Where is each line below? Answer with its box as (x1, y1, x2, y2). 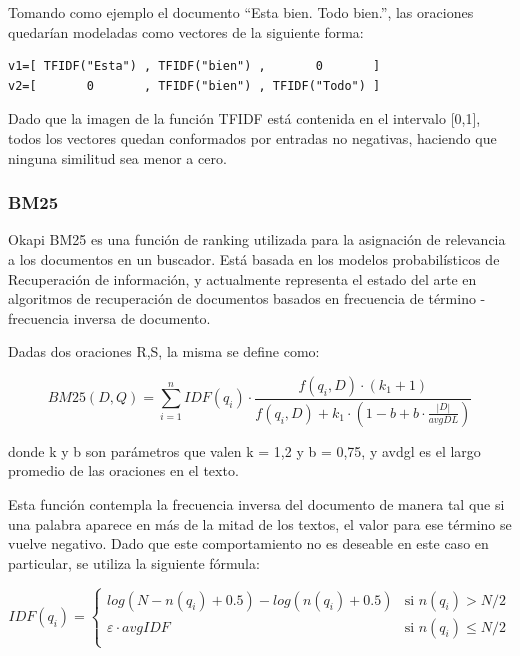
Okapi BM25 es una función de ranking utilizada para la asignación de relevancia (8, 229, 506, 250)
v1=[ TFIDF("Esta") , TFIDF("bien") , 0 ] (8, 59, 381, 74)
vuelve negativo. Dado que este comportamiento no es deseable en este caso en (8, 533, 489, 554)
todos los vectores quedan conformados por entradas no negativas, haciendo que (8, 127, 497, 148)
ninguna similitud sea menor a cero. (8, 147, 227, 168)
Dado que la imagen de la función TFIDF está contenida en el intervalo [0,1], (8, 108, 481, 129)
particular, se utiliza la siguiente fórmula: (8, 552, 260, 573)
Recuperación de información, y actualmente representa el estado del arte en (8, 268, 477, 289)
